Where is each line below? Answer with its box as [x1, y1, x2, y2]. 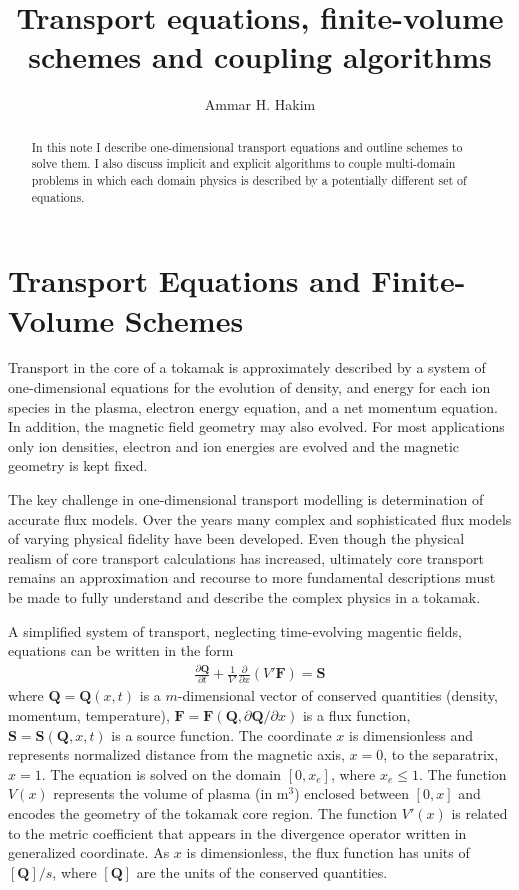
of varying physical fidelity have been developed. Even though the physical [8, 528, 465, 549]
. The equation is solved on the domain [41, 763, 281, 784]
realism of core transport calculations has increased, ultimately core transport [8, 547, 484, 568]
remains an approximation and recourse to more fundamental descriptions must [8, 567, 496, 588]
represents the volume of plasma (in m [53, 783, 289, 804]
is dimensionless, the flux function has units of [186, 842, 470, 863]
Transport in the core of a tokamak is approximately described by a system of [8, 357, 486, 378]
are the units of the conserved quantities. [136, 861, 388, 882]
